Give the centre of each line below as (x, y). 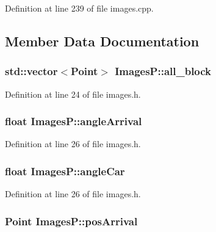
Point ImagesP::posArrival (71, 221)
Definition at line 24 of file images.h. (73, 94)
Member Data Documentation (102, 41)
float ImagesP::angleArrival (74, 121)
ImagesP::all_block (163, 71)
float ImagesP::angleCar (65, 171)
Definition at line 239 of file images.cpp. (79, 8)
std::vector (31, 71)
